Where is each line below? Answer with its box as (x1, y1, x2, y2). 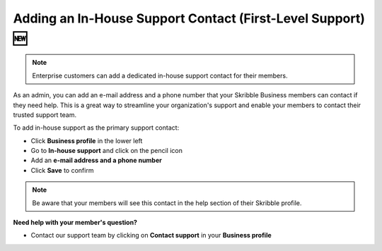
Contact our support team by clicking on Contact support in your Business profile (30, 231, 272, 240)
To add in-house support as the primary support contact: (13, 123, 180, 132)
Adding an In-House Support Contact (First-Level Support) (13, 11, 366, 26)
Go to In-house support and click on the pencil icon (30, 147, 183, 155)
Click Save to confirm (30, 166, 94, 174)
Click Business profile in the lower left (30, 136, 143, 145)
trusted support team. (13, 110, 77, 119)
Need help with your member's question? (13, 219, 138, 227)
